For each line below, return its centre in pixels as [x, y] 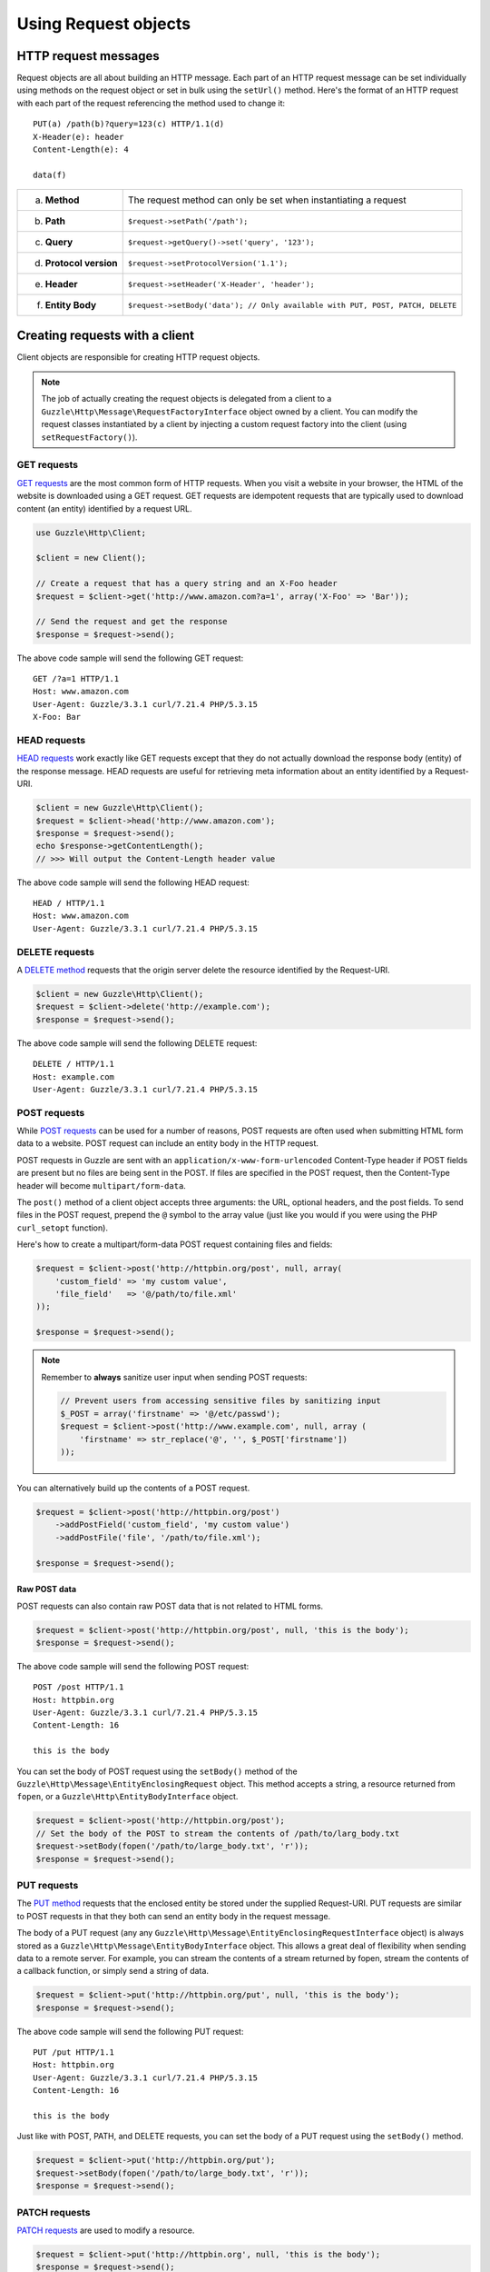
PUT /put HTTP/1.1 [74, 2053]
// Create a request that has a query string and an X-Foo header [186, 583]
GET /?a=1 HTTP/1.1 [76, 679]
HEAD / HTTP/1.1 [69, 903]
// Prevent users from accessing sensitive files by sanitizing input [220, 1401]
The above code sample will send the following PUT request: [130, 2031]
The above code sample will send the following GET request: [130, 658]
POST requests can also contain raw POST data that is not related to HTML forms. [170, 1606]
